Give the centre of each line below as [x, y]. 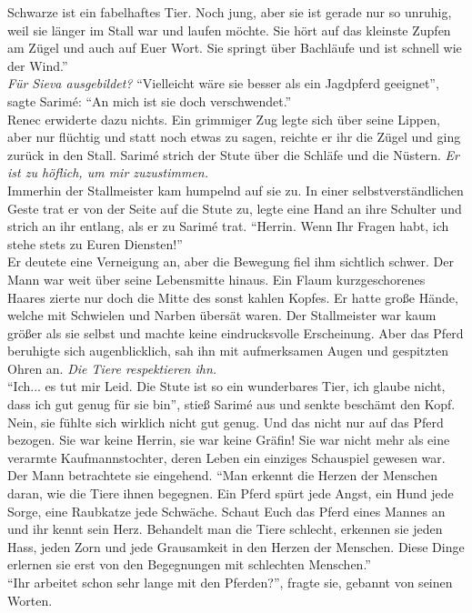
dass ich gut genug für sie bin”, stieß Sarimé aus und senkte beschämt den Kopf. [231, 404]
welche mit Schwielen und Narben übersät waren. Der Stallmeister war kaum [222, 315]
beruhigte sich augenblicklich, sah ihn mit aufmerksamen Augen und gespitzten [228, 351]
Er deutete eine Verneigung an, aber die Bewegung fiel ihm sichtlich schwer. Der [231, 261]
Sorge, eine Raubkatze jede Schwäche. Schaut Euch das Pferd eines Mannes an [226, 511]
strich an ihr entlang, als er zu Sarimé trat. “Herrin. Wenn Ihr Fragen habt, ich [228, 226]
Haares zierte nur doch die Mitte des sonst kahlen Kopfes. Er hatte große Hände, [233, 297]
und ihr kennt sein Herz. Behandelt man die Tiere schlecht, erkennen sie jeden [225, 529]
